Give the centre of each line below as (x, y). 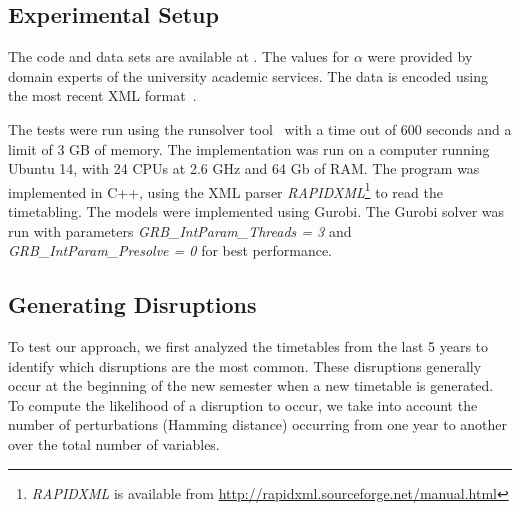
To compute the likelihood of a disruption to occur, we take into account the (243, 404)
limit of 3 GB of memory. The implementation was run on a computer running (249, 148)
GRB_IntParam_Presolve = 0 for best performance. (170, 250)
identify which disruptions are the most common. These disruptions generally (245, 365)
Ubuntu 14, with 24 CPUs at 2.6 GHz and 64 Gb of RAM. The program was (244, 168)
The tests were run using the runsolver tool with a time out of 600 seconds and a (260, 128)
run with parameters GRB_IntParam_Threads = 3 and (180, 230)
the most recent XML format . (102, 95)
